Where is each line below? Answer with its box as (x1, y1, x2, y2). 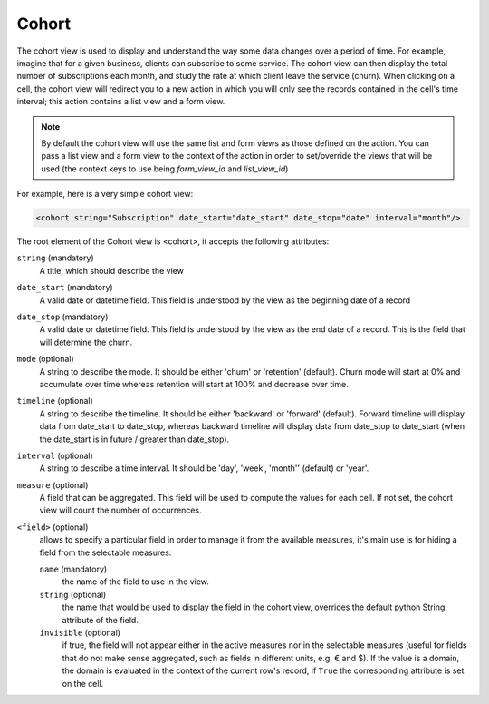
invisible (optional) (39, 627, 121, 638)
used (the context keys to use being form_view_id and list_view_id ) (41, 163, 289, 174)
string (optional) (39, 589, 107, 600)
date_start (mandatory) (16, 282, 113, 293)
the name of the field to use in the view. (62, 576, 210, 587)
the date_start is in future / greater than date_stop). (39, 434, 230, 445)
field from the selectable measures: (39, 547, 172, 558)
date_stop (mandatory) (16, 311, 109, 322)
